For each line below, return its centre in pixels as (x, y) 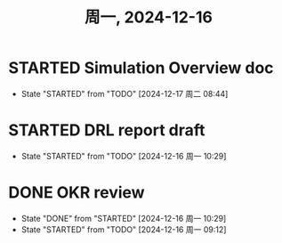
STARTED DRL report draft (107, 130)
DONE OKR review (77, 193)
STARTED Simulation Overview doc (141, 68)
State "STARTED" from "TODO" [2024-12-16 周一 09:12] (124, 229)
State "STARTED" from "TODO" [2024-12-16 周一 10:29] (124, 156)
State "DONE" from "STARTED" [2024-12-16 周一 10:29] (124, 218)
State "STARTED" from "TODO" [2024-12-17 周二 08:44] (125, 93)
